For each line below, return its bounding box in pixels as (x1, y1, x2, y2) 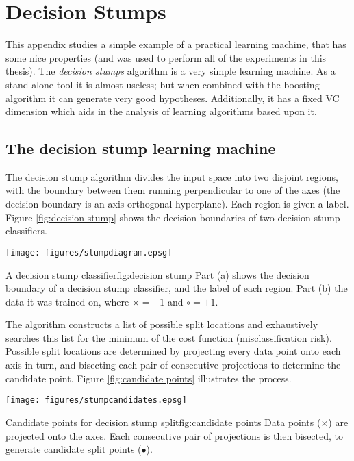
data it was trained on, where (5, 294, 129, 308)
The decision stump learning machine (5, 138, 276, 159)
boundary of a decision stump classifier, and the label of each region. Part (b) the (5, 281, 348, 295)
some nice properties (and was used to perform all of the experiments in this (5, 50, 327, 64)
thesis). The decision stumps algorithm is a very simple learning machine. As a (5, 64, 336, 78)
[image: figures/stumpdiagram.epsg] (5, 247, 173, 258)
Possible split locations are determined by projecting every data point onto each (5, 344, 341, 358)
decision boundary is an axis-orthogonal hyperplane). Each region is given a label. (5, 197, 349, 211)
